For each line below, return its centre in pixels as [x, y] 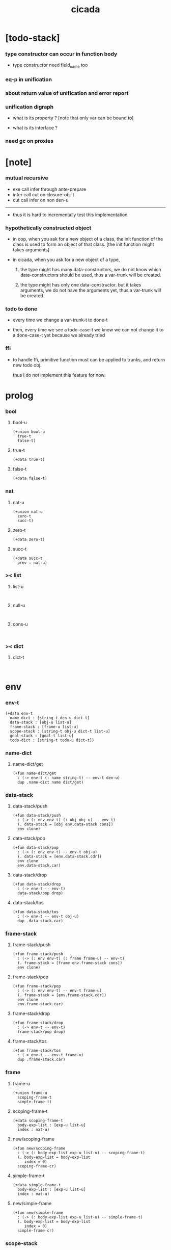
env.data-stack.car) [39, 866]
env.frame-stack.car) [40, 1004]
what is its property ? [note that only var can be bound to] [73, 118]
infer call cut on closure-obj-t [44, 194]
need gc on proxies [29, 141]
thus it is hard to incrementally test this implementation [70, 215]
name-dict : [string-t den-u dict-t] [50, 718]
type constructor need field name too [50, 66]
